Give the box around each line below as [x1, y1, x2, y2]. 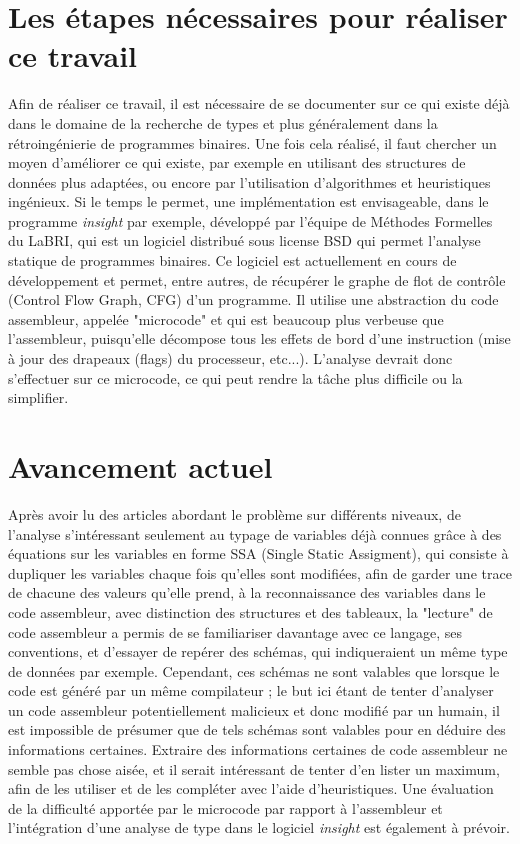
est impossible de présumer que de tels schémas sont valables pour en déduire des [8, 719, 506, 740]
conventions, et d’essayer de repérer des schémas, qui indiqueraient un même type [8, 641, 508, 662]
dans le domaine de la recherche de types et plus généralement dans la [8, 112, 438, 133]
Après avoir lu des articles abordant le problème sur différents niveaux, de [8, 503, 461, 524]
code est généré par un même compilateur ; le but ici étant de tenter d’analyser [8, 680, 494, 701]
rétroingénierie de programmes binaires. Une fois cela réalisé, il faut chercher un [8, 132, 497, 153]
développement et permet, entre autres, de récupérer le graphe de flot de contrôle [8, 269, 506, 290]
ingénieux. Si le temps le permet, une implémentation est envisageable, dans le [8, 191, 489, 212]
